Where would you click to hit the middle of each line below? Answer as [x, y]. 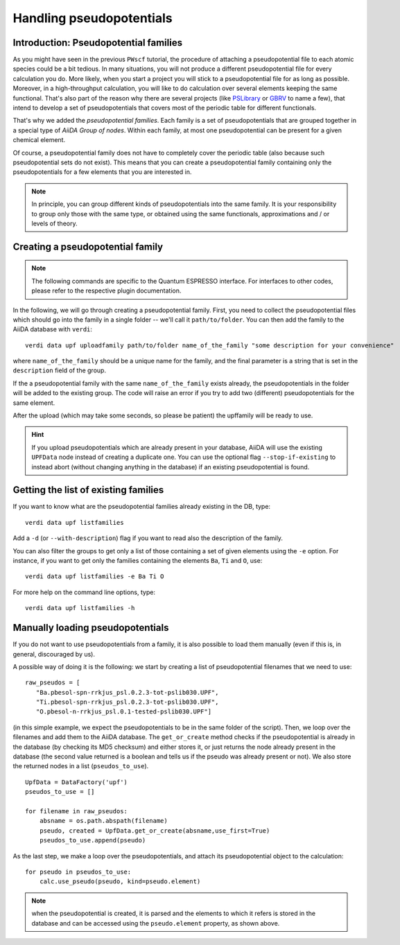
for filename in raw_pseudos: [77, 811]
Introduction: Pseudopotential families [98, 43]
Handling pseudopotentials [93, 18]
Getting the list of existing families [88, 490]
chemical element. [39, 140]
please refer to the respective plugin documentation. [106, 291]
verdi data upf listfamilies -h [80, 608]
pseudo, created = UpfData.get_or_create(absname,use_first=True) [155, 831]
